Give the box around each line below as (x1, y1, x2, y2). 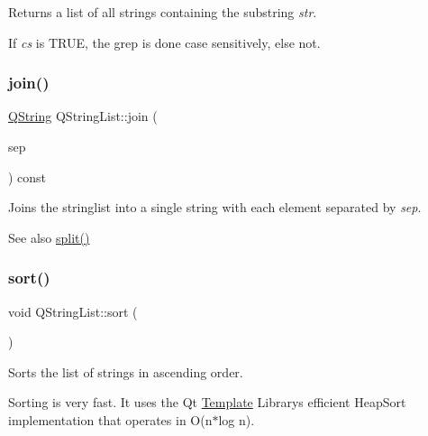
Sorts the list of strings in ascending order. (8, 362, 243, 381)
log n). (218, 410, 255, 429)
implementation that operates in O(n (8, 410, 213, 429)
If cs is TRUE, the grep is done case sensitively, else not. (8, 32, 321, 51)
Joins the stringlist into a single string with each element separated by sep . (8, 198, 422, 217)
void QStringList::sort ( (8, 301, 138, 320)
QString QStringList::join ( (8, 107, 158, 125)
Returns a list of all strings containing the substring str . (8, 3, 317, 21)
